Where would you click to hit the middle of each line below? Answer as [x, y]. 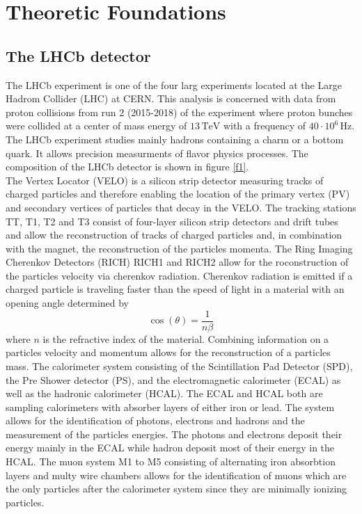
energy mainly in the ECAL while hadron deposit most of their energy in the [170, 448]
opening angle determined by [68, 303]
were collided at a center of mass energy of [96, 126]
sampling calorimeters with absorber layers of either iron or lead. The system [170, 407]
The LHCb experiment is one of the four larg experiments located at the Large [174, 85]
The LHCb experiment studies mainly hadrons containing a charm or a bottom [175, 139]
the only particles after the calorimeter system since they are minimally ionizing [176, 489]
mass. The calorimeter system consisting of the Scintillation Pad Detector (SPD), [179, 366]
